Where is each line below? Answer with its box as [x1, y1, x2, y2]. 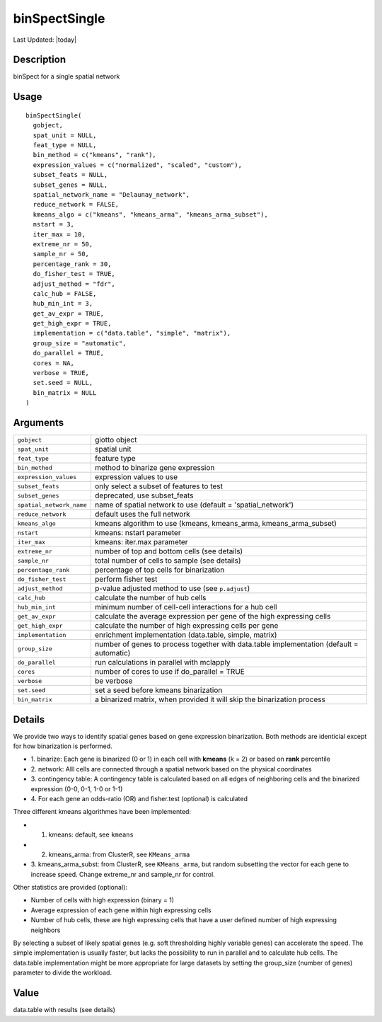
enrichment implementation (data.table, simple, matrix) [94, 630, 277, 640]
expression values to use [94, 472, 178, 482]
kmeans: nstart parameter [94, 528, 181, 538]
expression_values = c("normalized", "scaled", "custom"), [33, 161, 242, 169]
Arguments [13, 417, 64, 428]
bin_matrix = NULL [33, 389, 97, 396]
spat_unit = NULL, [33, 131, 97, 139]
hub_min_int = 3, [33, 299, 93, 308]
